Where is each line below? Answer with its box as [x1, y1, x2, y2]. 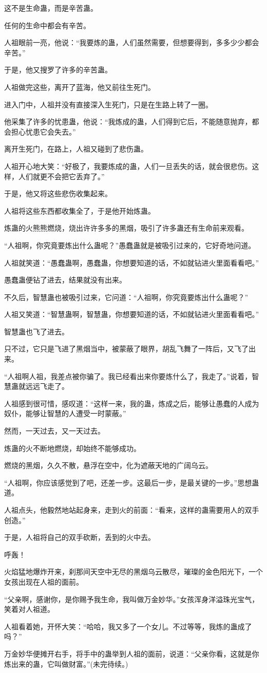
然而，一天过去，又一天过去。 [4, 425, 105, 436]
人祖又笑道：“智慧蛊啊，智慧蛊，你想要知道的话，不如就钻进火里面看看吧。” [4, 309, 259, 320]
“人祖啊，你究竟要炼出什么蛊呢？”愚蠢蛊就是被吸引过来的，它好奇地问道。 [4, 239, 256, 250]
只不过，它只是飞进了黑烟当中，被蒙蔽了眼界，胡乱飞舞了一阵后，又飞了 [4, 343, 249, 354]
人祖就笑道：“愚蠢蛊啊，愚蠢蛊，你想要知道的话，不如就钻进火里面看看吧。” [4, 257, 259, 268]
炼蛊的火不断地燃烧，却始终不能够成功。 [4, 442, 141, 453]
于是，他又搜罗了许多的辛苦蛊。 [4, 64, 112, 75]
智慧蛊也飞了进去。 [4, 326, 69, 336]
